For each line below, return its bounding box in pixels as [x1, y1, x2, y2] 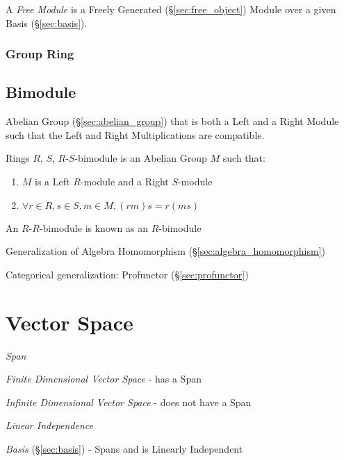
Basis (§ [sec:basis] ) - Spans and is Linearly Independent [6, 441, 243, 455]
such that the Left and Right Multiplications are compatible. [6, 127, 265, 142]
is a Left [35, 174, 70, 189]
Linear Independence [6, 418, 93, 433]
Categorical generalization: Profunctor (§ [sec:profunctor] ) [6, 267, 249, 281]
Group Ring [6, 45, 74, 62]
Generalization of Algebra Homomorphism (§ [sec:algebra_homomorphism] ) [6, 244, 326, 258]
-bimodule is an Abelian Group [74, 151, 207, 165]
